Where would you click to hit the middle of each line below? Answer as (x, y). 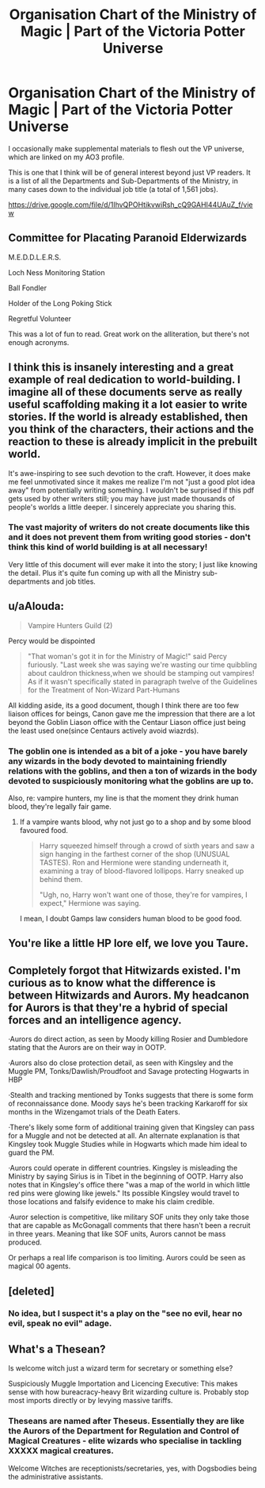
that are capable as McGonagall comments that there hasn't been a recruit (129, 1225)
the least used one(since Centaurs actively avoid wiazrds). (104, 731)
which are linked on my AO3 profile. (66, 157)
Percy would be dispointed (52, 641)
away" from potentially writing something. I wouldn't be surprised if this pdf (131, 490)
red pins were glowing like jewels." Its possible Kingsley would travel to (124, 1193)
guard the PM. (31, 1152)
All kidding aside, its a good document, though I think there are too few (124, 705)
